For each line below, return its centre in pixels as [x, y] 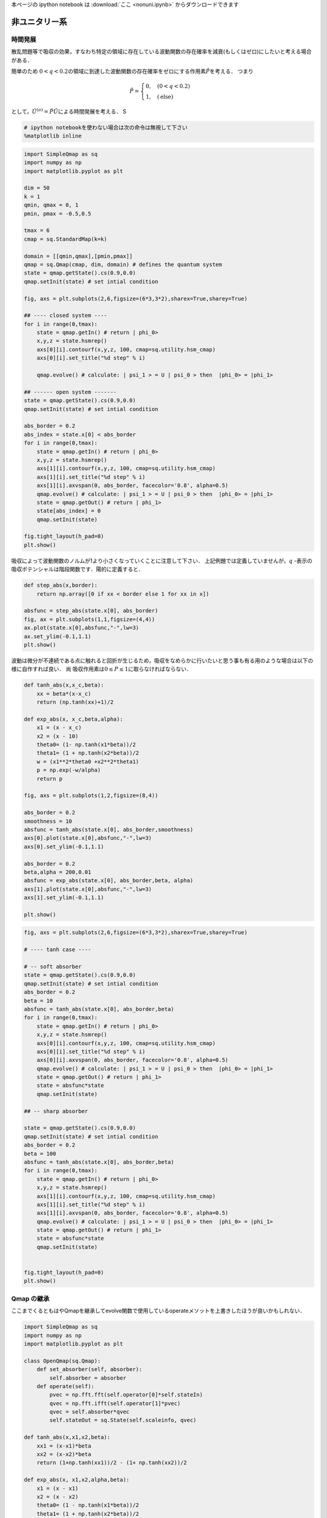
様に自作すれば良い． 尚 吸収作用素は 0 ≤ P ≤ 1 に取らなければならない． [101, 669]
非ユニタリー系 [39, 22]
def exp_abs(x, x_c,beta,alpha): [74, 719]
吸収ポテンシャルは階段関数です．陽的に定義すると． [78, 569]
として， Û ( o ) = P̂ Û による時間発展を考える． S [69, 111]
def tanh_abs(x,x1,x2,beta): [67, 1437]
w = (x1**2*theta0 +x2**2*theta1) [88, 761]
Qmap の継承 [30, 1298]
